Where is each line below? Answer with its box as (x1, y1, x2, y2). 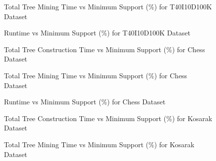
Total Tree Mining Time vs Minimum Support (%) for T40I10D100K (4, 1, 212, 11)
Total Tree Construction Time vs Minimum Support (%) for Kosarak (4, 113, 213, 123)
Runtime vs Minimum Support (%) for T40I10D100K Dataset (4, 28, 190, 38)
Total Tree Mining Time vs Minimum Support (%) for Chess (4, 70, 187, 80)
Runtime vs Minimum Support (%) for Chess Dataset (4, 97, 166, 107)
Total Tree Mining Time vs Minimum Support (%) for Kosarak (4, 139, 194, 149)
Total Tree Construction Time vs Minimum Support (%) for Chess (4, 44, 205, 54)
